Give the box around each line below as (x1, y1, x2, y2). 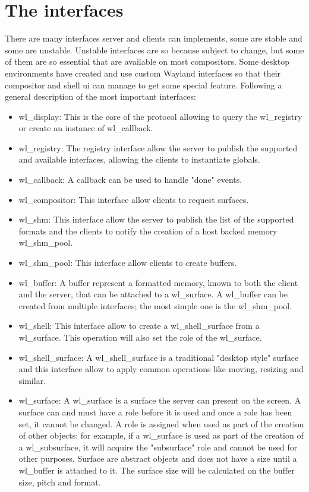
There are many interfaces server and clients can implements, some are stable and (5, 32, 302, 45)
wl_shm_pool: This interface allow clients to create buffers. (18, 256, 237, 269)
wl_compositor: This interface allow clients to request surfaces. (18, 193, 249, 205)
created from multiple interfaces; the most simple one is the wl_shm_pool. (18, 299, 292, 312)
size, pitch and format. (18, 475, 101, 488)
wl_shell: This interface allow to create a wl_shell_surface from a (18, 319, 260, 332)
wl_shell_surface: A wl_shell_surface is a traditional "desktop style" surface (18, 351, 299, 363)
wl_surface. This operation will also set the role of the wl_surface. (18, 331, 262, 343)
